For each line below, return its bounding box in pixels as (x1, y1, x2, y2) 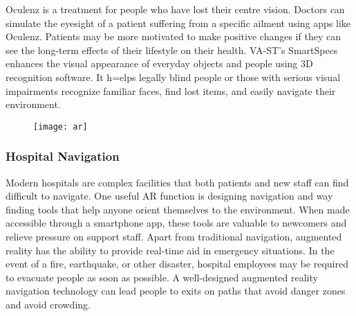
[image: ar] (33, 121, 88, 132)
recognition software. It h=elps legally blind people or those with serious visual (6, 69, 341, 84)
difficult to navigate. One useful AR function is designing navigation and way (6, 188, 333, 203)
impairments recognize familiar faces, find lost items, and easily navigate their (6, 83, 336, 98)
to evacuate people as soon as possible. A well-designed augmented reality (6, 270, 318, 284)
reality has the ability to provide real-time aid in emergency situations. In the (6, 243, 335, 257)
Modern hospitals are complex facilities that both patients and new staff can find (6, 175, 349, 189)
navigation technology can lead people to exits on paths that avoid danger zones (6, 283, 346, 298)
